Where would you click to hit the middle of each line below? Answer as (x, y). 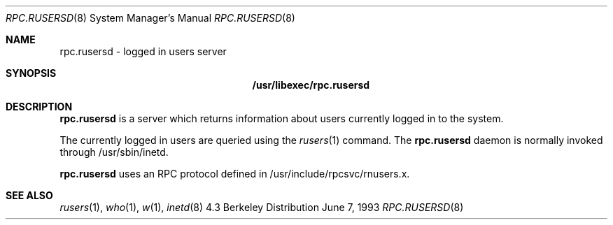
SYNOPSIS (31, 73)
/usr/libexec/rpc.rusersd (311, 85)
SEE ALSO (29, 195)
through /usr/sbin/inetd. (114, 152)
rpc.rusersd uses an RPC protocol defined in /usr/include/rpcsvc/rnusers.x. (235, 174)
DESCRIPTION (39, 107)
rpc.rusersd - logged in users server (143, 51)
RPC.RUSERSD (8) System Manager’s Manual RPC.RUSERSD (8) (150, 18)
